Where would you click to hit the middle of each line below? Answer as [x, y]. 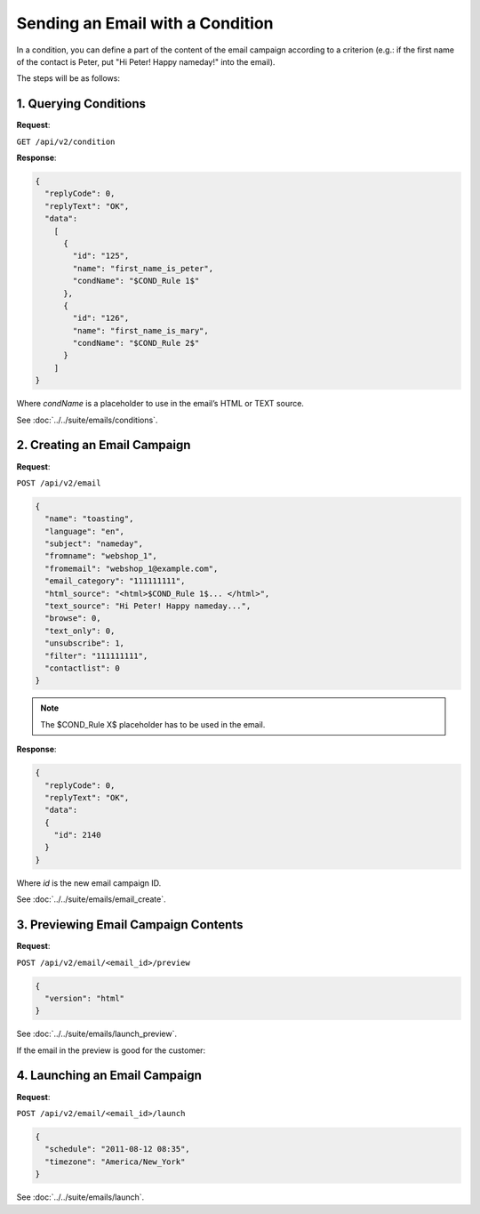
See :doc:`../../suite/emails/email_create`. [91, 899]
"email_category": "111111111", [115, 581]
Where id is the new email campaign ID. [89, 883]
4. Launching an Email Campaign [109, 1076]
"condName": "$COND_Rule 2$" [136, 343]
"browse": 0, [73, 619]
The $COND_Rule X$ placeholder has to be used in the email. [153, 724]
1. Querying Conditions [81, 104]
